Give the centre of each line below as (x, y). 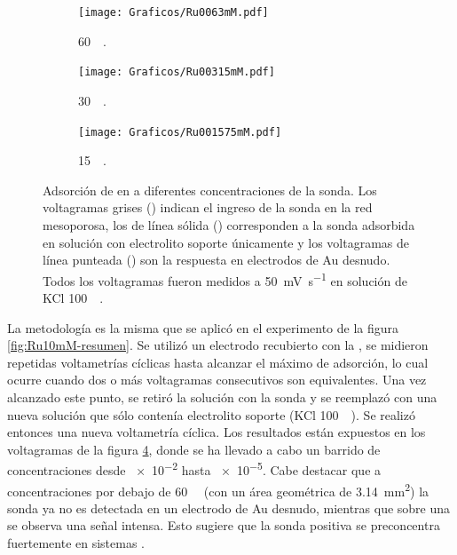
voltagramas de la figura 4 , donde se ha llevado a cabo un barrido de (194, 449)
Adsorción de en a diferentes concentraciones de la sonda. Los (210, 190)
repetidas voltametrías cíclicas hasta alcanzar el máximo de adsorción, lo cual (218, 362)
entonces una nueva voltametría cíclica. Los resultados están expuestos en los (217, 432)
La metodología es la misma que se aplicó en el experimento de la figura (203, 327)
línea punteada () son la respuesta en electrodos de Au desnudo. (217, 260)
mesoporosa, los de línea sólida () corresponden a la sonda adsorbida (229, 224)
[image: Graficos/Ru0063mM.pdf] (173, 12)
